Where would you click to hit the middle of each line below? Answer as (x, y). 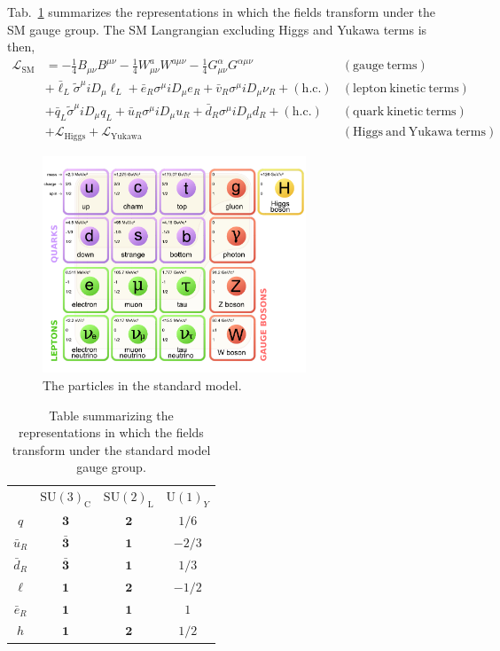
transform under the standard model (111, 449)
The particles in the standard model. (142, 384)
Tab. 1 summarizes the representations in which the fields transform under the (221, 12)
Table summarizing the (111, 415)
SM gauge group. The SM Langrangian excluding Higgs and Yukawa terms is (217, 29)
